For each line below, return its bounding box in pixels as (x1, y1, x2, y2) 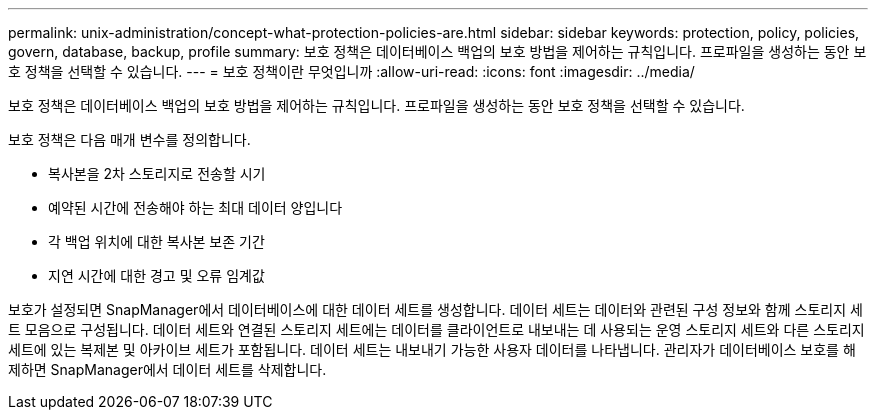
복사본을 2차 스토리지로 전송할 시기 (48, 165, 266, 182)
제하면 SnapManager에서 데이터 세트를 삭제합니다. (8, 361, 327, 378)
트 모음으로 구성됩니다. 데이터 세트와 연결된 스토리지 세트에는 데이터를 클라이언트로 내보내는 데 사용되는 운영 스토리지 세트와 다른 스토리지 (8, 321, 865, 338)
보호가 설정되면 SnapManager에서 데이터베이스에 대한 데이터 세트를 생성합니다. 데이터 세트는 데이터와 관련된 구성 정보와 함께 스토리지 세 (8, 301, 863, 318)
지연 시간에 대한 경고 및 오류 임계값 (48, 267, 265, 284)
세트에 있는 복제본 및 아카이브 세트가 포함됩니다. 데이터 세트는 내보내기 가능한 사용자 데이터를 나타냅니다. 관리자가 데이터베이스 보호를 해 (8, 341, 856, 358)
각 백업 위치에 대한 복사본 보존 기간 (48, 233, 265, 250)
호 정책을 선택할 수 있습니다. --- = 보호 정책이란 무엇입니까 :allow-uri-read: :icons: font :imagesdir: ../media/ (8, 63, 695, 80)
